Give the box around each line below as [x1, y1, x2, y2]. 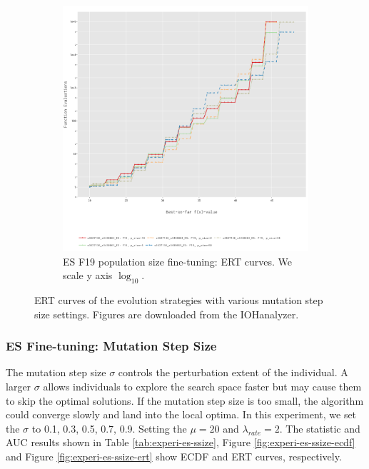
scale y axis [63, 268, 113, 283]
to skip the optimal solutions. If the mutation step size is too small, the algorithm [6, 393, 364, 408]
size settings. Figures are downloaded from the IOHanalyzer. [34, 306, 299, 321]
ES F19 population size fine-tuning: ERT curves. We [63, 253, 293, 268]
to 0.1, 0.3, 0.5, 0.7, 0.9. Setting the [31, 420, 187, 435]
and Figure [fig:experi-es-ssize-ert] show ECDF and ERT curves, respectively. [6, 448, 342, 463]
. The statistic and [279, 420, 360, 435]
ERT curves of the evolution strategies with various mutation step [34, 292, 323, 307]
